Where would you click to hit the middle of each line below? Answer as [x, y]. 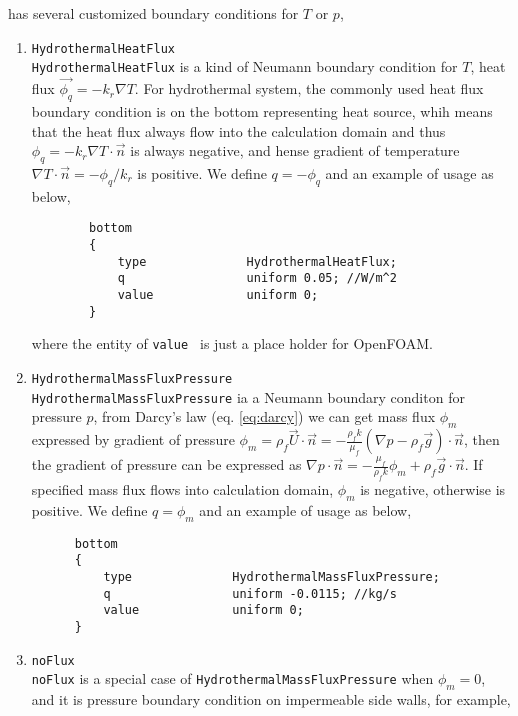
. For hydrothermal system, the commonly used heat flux [309, 88]
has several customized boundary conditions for [153, 13]
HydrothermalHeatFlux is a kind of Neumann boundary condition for [244, 66]
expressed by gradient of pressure [133, 439]
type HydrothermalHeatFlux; [257, 261]
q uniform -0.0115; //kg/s [250, 593]
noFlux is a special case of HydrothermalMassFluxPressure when [232, 678]
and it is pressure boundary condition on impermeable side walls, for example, [271, 698]
